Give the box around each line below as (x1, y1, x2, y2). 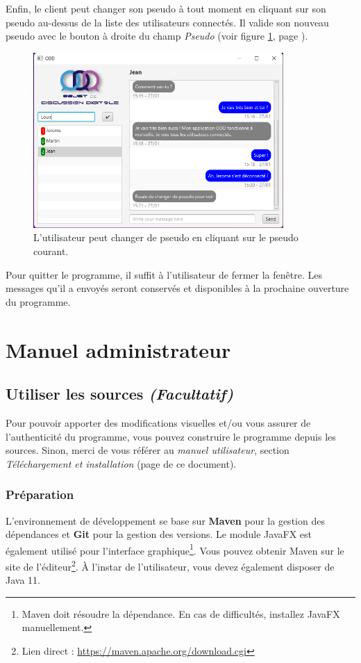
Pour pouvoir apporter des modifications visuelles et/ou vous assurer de (6, 415, 311, 429)
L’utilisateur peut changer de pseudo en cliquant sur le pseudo (33, 230, 299, 245)
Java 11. (6, 573, 40, 587)
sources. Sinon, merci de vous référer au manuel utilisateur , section (6, 443, 289, 457)
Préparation (6, 486, 74, 503)
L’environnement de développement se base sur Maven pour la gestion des (6, 513, 325, 527)
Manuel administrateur (6, 335, 231, 363)
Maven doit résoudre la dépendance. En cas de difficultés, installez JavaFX (22, 606, 340, 621)
